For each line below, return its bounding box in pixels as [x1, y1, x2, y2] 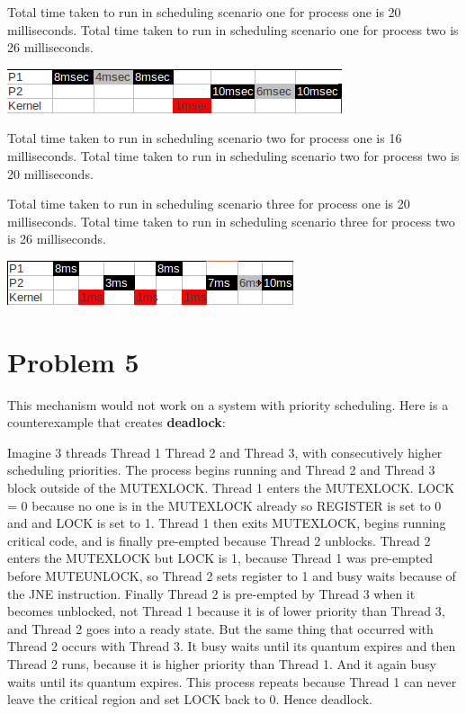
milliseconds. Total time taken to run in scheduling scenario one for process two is [7, 20, 459, 39]
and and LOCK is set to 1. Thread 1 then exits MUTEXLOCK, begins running [7, 513, 446, 532]
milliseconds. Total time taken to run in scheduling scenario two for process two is [7, 146, 460, 165]
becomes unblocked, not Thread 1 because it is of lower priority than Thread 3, [7, 602, 445, 620]
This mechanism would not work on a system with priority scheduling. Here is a [7, 395, 449, 414]
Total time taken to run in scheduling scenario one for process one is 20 [7, 3, 401, 21]
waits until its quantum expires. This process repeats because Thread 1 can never [7, 672, 457, 691]
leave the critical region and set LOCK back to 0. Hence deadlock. [7, 690, 372, 709]
